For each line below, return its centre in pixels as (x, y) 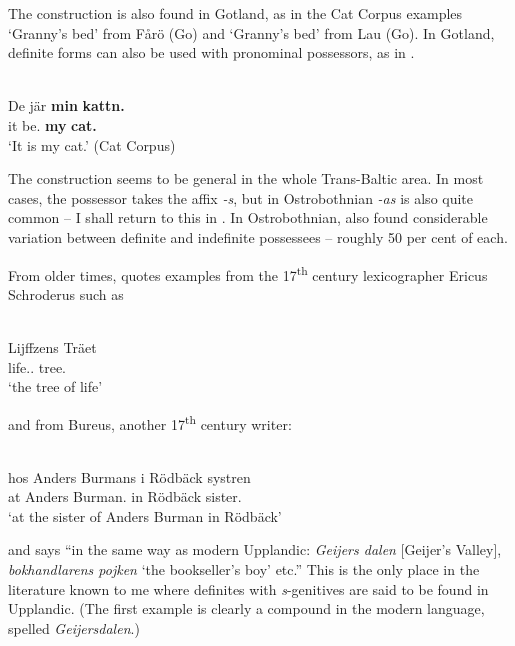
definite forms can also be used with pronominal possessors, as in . (211, 52)
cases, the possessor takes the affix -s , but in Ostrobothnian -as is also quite (241, 197)
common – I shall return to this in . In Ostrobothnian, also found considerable (248, 217)
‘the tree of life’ (55, 386)
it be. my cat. (52, 124)
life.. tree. (37, 366)
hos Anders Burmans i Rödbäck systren (129, 476)
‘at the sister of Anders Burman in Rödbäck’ (145, 515)
